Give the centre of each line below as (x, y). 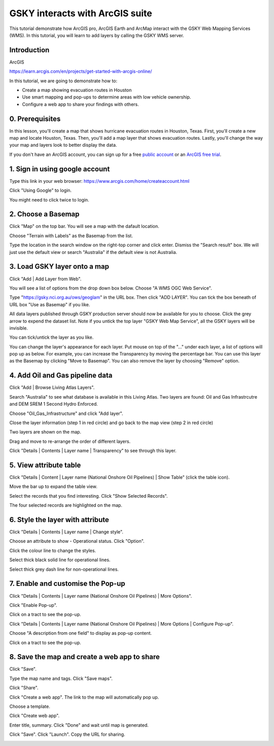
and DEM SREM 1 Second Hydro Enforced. (54, 404)
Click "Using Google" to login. (41, 190)
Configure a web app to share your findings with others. (80, 104)
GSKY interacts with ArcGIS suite (81, 13)
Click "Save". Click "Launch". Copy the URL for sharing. (67, 734)
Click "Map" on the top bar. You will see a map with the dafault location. (84, 226)
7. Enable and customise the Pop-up (67, 584)
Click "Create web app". (35, 716)
